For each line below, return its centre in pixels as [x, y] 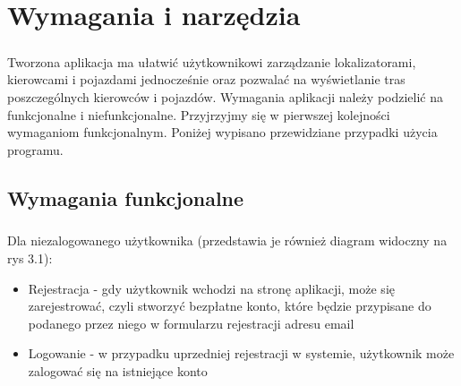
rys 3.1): [30, 258]
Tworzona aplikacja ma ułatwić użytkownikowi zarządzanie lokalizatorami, [212, 61]
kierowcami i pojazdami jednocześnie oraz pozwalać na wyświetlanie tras [206, 79]
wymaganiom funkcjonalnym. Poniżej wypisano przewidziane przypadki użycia [222, 132]
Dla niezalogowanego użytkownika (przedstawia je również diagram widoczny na [227, 240]
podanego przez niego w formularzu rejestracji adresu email [191, 323]
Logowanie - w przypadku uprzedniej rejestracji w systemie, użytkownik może [241, 353]
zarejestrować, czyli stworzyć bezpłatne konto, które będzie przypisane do [230, 306]
